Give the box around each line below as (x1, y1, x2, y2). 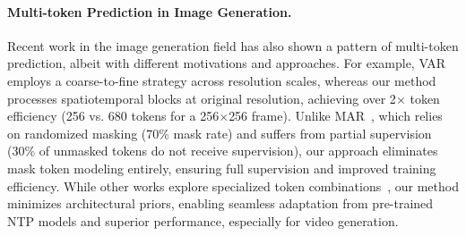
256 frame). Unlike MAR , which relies (229, 106, 443, 125)
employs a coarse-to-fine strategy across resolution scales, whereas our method (7, 71, 436, 89)
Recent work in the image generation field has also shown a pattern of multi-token (7, 36, 459, 55)
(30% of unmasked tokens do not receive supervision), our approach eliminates (7, 141, 438, 160)
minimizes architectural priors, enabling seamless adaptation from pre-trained (7, 194, 434, 213)
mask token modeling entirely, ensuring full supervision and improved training (7, 158, 436, 177)
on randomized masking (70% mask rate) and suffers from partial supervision (7, 123, 432, 142)
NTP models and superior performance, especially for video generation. (7, 211, 399, 230)
